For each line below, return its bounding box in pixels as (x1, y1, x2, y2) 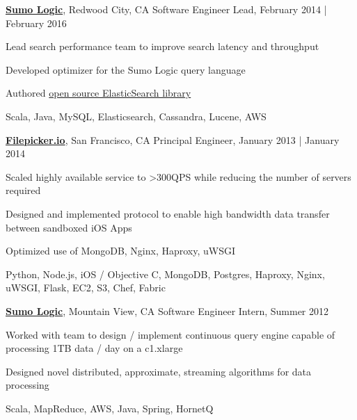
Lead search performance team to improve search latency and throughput (6, 39, 319, 54)
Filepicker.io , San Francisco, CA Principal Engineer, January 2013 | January (6, 132, 340, 147)
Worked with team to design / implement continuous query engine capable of (6, 327, 335, 341)
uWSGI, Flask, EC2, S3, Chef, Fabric (6, 280, 166, 295)
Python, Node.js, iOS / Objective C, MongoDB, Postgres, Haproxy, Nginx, (6, 266, 325, 281)
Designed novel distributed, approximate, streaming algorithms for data (6, 364, 312, 378)
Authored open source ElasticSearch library (6, 86, 191, 100)
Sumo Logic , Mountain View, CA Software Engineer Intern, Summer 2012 (6, 303, 329, 318)
